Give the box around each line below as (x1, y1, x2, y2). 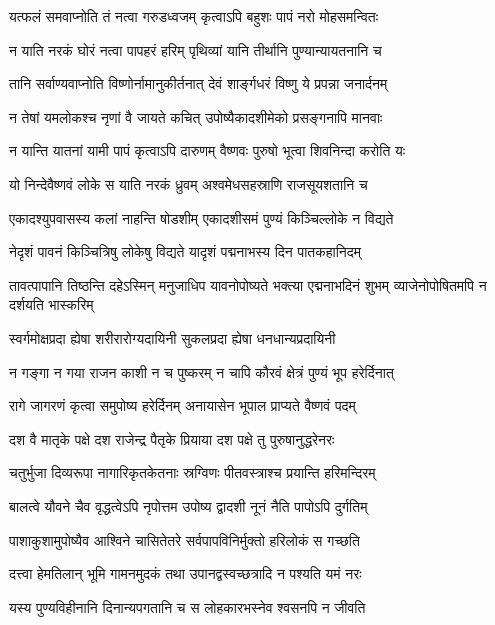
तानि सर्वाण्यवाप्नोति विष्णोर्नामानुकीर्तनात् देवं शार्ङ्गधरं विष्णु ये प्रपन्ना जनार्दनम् (9, 73, 388, 94)
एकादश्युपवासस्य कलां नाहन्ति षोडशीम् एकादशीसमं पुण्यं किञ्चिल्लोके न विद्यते (9, 207, 394, 228)
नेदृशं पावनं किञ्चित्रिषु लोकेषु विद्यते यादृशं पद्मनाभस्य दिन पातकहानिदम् (9, 241, 362, 262)
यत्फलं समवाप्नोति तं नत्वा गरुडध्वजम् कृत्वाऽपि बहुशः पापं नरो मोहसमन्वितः (9, 6, 379, 26)
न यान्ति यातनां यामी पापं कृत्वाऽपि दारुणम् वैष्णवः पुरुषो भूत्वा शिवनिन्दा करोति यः (9, 140, 406, 161)
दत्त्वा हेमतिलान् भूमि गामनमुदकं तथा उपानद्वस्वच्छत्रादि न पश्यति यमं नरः (9, 563, 362, 584)
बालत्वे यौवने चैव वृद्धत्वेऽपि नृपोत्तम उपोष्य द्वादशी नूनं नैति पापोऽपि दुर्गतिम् (9, 495, 368, 516)
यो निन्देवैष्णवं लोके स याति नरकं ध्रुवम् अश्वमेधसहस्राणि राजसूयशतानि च (9, 173, 368, 194)
